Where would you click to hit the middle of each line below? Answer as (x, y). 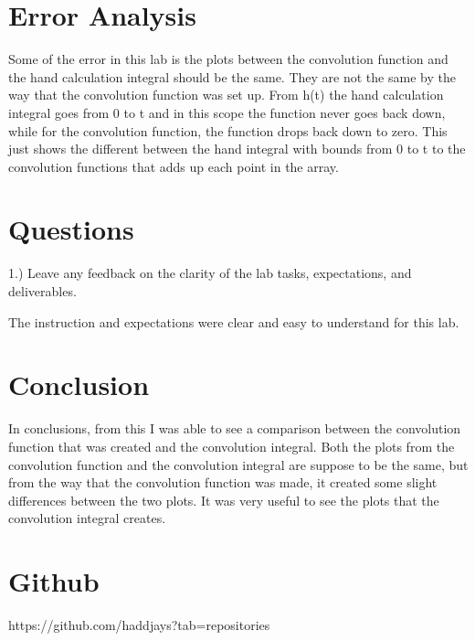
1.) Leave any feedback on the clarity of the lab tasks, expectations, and (210, 273)
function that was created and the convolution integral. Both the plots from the (232, 446)
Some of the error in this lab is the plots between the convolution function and (228, 59)
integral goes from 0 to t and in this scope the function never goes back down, (227, 112)
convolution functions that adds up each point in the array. (174, 166)
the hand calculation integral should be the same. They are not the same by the (232, 76)
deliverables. (42, 291)
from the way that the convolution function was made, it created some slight (223, 482)
